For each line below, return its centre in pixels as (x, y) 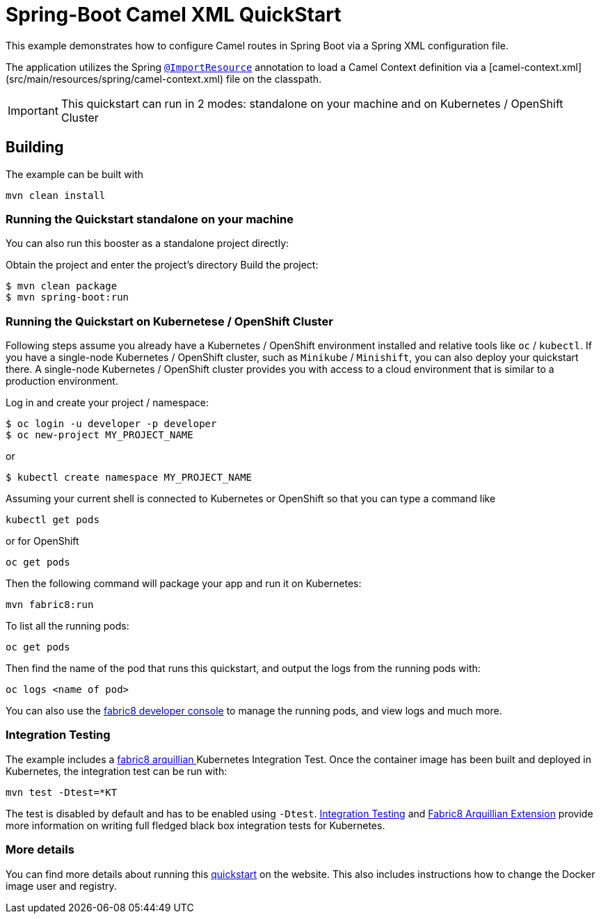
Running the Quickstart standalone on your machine (150, 219)
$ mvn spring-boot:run (67, 297)
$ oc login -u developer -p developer (111, 424)
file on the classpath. (274, 79)
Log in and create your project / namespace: (107, 403)
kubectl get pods (53, 520)
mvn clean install (56, 195)
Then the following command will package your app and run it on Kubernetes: (184, 584)
